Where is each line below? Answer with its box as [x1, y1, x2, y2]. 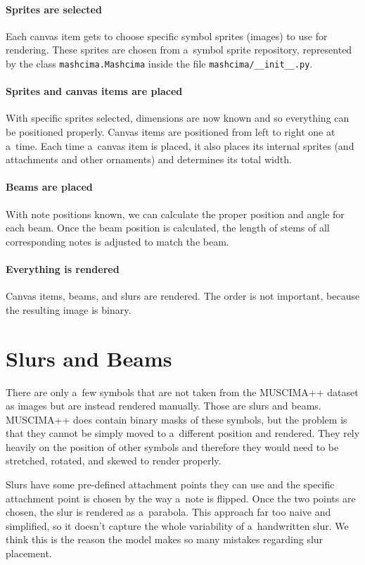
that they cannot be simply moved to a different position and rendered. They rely [6, 426, 360, 440]
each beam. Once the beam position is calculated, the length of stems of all [6, 220, 330, 235]
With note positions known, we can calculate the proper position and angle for [6, 206, 345, 221]
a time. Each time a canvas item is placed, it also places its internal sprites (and [6, 138, 354, 153]
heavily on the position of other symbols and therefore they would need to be [6, 439, 339, 454]
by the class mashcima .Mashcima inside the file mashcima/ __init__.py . [6, 56, 313, 70]
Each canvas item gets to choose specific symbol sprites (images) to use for [6, 28, 328, 43]
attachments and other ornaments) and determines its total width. [6, 152, 292, 167]
